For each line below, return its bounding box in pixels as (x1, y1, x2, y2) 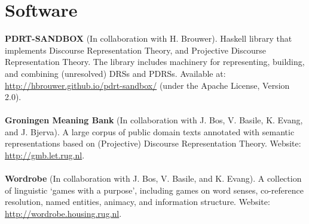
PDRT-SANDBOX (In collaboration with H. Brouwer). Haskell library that (5, 32, 292, 45)
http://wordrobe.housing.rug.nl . (5, 207, 122, 220)
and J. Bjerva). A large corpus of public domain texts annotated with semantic (5, 125, 295, 138)
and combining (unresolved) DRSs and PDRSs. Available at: (5, 67, 226, 79)
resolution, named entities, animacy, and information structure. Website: (5, 195, 270, 208)
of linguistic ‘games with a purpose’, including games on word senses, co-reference (5, 183, 304, 196)
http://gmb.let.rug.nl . (5, 149, 85, 161)
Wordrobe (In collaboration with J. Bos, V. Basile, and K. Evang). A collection (5, 172, 302, 185)
